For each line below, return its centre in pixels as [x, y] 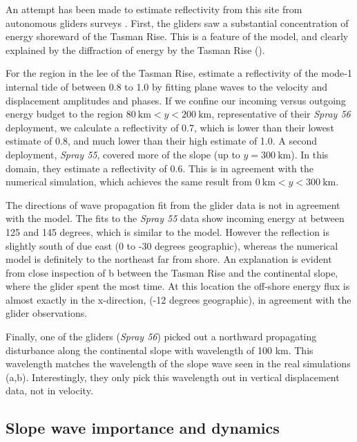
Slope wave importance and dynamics [143, 428]
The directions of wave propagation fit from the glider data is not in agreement [173, 204]
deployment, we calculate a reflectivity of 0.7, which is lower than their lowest [170, 127]
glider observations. [47, 313]
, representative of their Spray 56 [281, 114]
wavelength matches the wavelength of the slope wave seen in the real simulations [178, 363]
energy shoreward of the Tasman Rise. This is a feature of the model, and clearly [177, 36]
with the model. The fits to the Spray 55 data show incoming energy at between [175, 218]
